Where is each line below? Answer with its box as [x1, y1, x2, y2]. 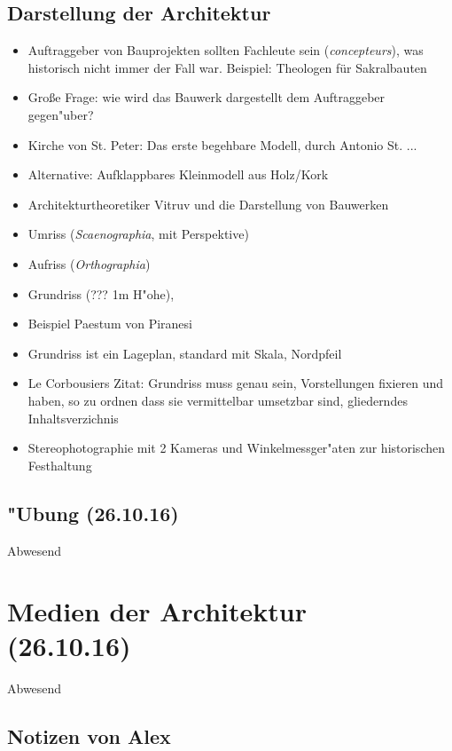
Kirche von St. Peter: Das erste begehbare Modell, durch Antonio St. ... [27, 135, 417, 154]
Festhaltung [27, 455, 92, 474]
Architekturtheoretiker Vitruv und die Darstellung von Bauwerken [27, 194, 389, 213]
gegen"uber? [27, 105, 94, 123]
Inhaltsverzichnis [27, 408, 119, 427]
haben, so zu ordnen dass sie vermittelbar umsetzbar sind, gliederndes [27, 391, 408, 409]
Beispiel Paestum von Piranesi [27, 314, 192, 333]
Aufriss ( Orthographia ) [27, 254, 151, 273]
